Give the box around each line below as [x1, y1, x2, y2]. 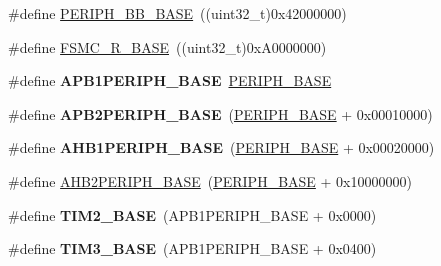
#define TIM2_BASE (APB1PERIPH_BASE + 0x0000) [8, 204, 377, 225]
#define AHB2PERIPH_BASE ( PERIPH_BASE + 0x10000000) [8, 170, 412, 191]
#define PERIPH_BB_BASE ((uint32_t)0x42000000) [8, 3, 347, 23]
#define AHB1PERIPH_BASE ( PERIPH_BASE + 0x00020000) [8, 137, 435, 158]
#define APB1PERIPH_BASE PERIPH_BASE [8, 70, 332, 91]
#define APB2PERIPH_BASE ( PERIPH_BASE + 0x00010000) [8, 103, 433, 124]
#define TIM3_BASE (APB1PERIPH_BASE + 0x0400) [8, 238, 377, 259]
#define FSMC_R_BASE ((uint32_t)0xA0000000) [8, 36, 327, 57]
